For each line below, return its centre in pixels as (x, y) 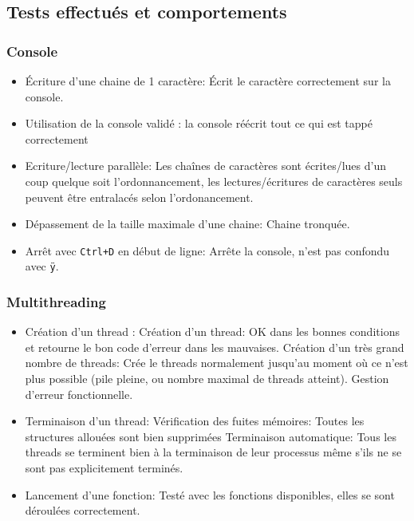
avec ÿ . (42, 266)
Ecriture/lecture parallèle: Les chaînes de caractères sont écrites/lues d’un (205, 166)
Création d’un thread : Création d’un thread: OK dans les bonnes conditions (212, 332)
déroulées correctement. (83, 510)
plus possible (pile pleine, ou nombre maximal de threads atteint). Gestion (207, 379)
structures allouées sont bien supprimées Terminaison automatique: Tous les (211, 436)
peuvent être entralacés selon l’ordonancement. (139, 197)
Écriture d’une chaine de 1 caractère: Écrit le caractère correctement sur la (208, 81)
